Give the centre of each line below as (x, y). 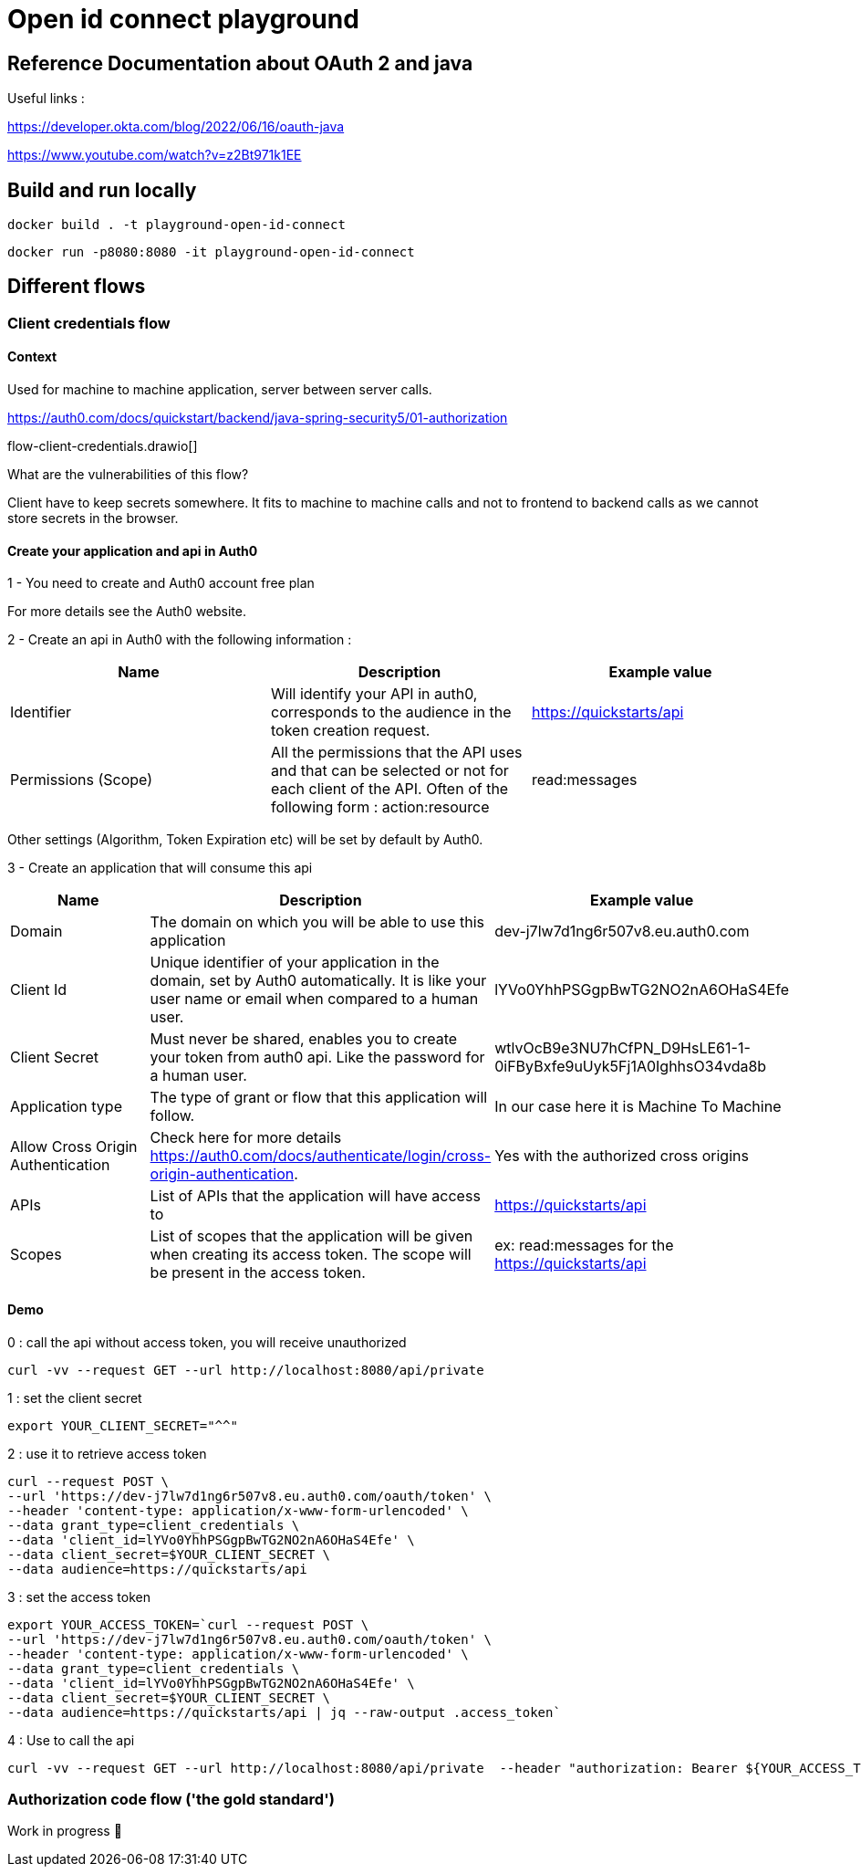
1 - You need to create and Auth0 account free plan (161, 583)
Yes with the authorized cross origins (622, 1156)
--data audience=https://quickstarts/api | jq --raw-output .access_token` (284, 1712)
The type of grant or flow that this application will (319, 1098)
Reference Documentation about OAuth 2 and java (240, 63)
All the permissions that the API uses (396, 753)
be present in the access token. (258, 1273)
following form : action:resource (380, 807)
